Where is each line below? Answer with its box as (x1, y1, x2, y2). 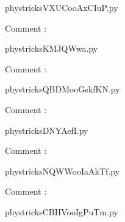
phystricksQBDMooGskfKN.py (5, 83, 120, 95)
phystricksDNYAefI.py (5, 123, 88, 136)
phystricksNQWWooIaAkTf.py (5, 164, 120, 177)
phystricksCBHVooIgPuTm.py (5, 205, 118, 218)
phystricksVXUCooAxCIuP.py (5, 1, 118, 13)
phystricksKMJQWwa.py (5, 42, 98, 55)
